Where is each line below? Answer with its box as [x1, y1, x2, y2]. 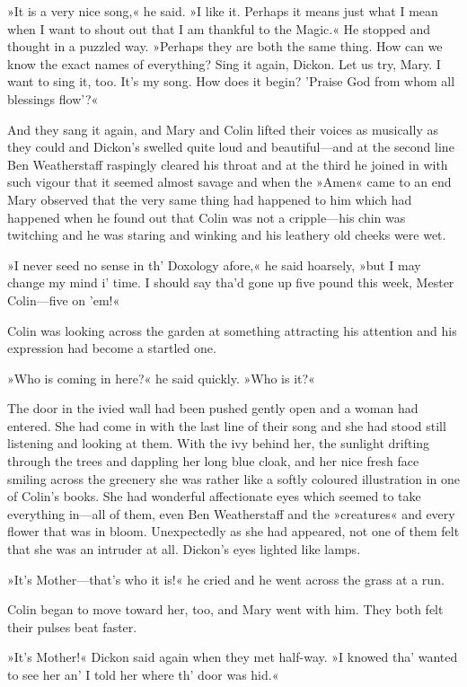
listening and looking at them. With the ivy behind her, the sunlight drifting [7, 434, 430, 453]
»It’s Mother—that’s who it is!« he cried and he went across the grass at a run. [7, 569, 445, 588]
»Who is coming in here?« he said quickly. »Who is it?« [7, 368, 315, 387]
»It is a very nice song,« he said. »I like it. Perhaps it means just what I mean [7, 2, 438, 20]
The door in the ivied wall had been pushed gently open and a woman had [7, 399, 419, 418]
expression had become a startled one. [7, 339, 216, 357]
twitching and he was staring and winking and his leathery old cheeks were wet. [7, 225, 446, 244]
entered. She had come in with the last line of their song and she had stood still [7, 416, 446, 435]
